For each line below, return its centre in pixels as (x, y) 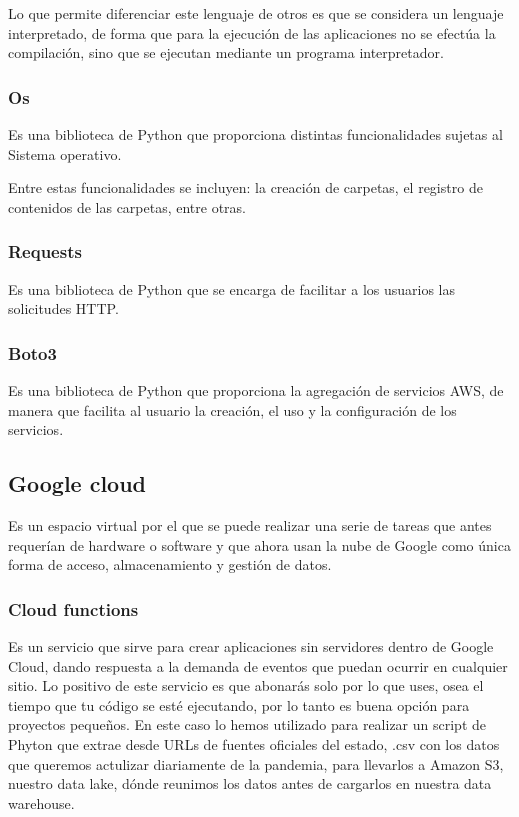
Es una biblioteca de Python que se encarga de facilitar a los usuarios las (232, 288)
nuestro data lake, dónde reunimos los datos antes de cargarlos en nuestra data (250, 783)
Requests (45, 251)
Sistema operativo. (65, 153)
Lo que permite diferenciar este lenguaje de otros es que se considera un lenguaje (256, 13)
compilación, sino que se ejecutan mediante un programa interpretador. (226, 52)
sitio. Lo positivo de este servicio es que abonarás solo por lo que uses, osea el (246, 685)
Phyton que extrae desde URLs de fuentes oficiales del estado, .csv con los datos (254, 743)
